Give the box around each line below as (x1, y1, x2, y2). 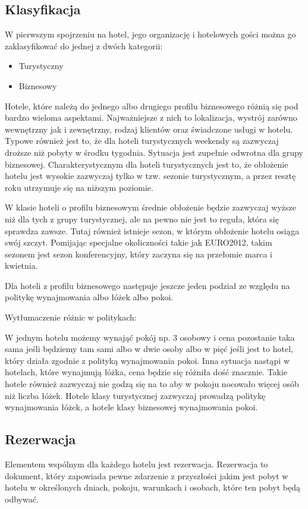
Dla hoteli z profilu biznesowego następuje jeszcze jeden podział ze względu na (5, 279, 290, 291)
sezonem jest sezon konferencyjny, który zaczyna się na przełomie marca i (5, 247, 272, 260)
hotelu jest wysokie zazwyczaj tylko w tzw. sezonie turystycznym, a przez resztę (5, 169, 296, 182)
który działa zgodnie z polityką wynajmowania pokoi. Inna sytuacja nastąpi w (5, 354, 290, 366)
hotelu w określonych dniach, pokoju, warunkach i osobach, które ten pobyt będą (5, 481, 300, 494)
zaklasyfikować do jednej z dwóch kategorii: (5, 39, 163, 52)
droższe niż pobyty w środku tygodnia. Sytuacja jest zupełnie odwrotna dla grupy (5, 146, 303, 158)
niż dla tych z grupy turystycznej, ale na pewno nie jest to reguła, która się (5, 212, 279, 225)
